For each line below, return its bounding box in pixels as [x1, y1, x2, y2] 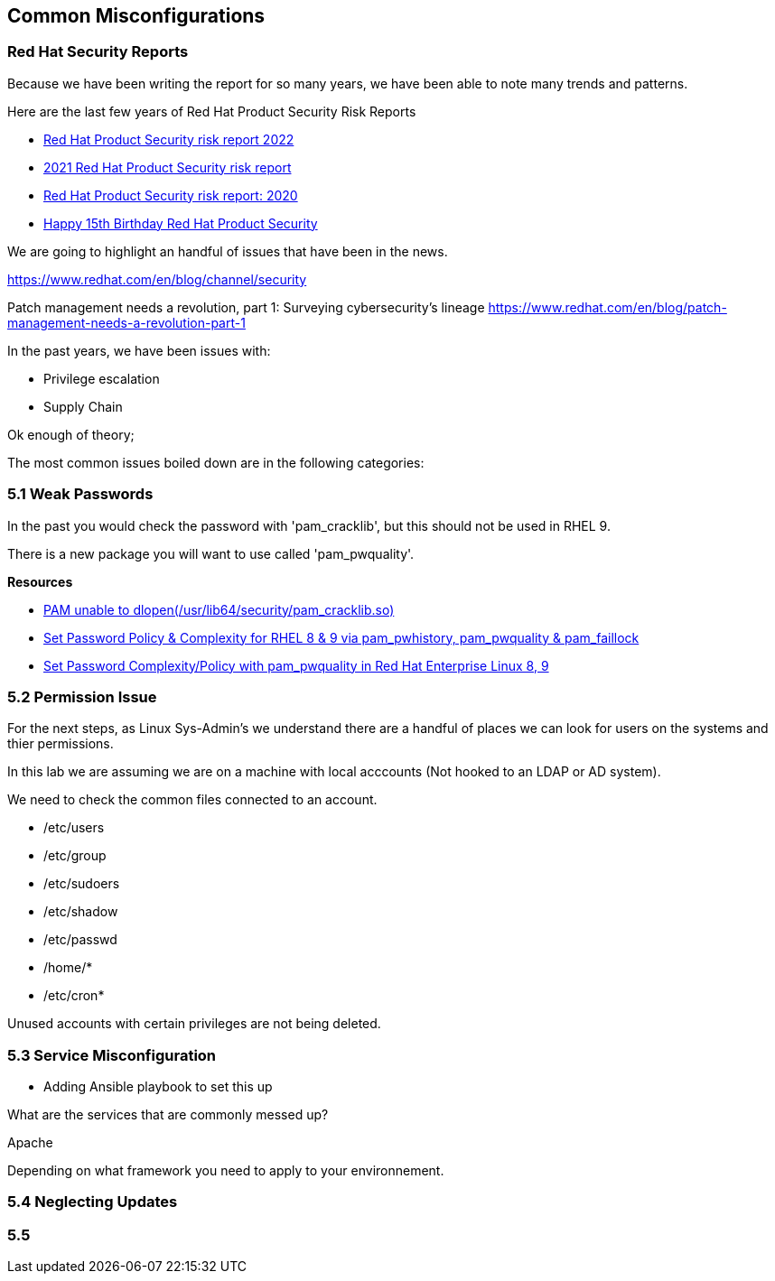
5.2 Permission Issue [7, 687, 157, 706]
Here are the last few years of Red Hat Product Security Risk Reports [7, 103, 416, 119]
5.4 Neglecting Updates [7, 1193, 178, 1211]
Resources [7, 573, 73, 589]
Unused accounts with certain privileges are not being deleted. [7, 1016, 381, 1032]
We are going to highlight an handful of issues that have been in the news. [7, 243, 448, 259]
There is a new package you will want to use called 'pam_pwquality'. [7, 545, 415, 562]
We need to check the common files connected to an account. [7, 792, 378, 808]
